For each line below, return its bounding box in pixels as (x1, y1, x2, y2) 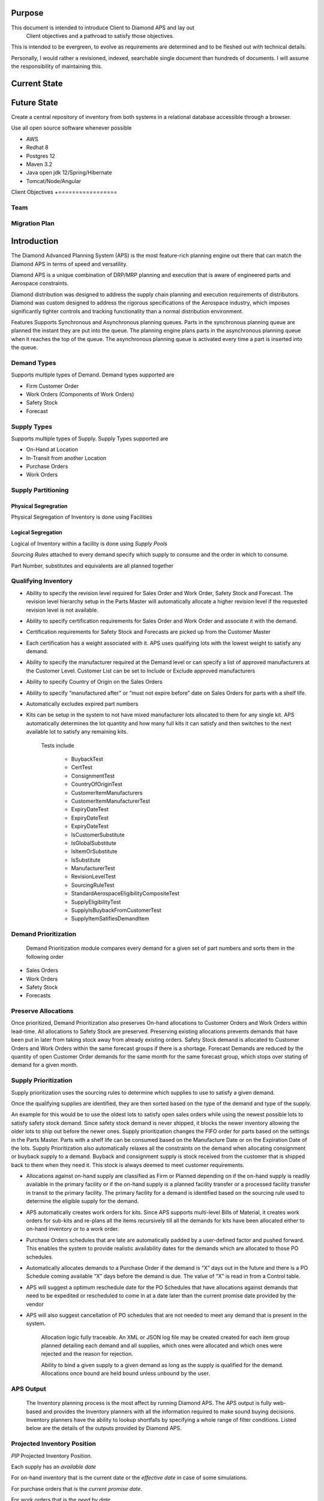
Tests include (41, 741, 74, 749)
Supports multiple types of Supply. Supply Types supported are (11, 435, 169, 442)
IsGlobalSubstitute (71, 839, 116, 847)
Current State (11, 78, 63, 88)
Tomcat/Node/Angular (26, 177, 81, 184)
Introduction (11, 236, 59, 246)
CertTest (71, 764, 93, 771)
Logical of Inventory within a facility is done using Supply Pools (11, 540, 167, 547)
